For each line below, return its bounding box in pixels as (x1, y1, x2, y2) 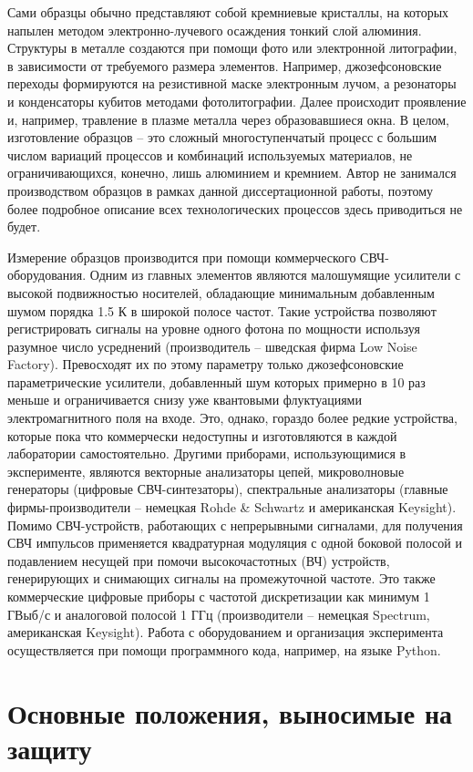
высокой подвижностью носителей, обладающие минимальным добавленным (7, 283, 435, 302)
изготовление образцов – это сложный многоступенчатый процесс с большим (7, 128, 437, 147)
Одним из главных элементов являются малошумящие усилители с (89, 265, 461, 284)
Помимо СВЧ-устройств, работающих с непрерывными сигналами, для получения (7, 515, 463, 534)
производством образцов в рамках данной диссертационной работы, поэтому (7, 180, 434, 200)
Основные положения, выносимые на (7, 694, 453, 731)
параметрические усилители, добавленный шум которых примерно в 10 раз (7, 372, 426, 391)
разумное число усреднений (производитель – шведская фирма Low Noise (7, 336, 417, 355)
